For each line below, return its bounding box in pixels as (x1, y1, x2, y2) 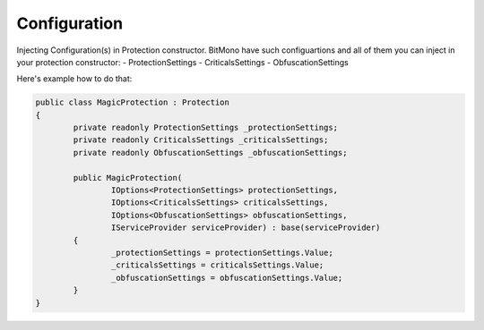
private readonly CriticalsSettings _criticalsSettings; (73, 135, 329, 145)
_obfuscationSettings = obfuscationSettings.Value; (110, 273, 343, 283)
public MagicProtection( (73, 173, 183, 182)
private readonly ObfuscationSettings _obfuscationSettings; (73, 148, 348, 157)
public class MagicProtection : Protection (35, 97, 230, 107)
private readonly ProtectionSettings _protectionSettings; (73, 123, 339, 133)
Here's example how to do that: (16, 73, 133, 84)
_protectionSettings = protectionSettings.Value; (110, 248, 333, 258)
